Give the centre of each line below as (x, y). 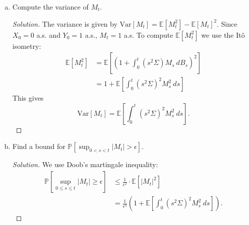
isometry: (27, 46)
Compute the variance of (50, 7)
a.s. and (48, 34)
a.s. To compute (148, 34)
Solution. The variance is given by (65, 23)
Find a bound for (39, 146)
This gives (28, 98)
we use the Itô (223, 34)
